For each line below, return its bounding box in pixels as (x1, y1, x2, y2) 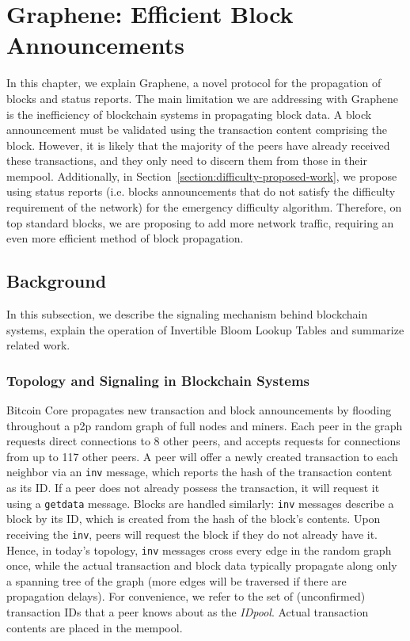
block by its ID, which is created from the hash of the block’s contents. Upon (6, 510, 381, 527)
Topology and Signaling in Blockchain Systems (6, 370, 310, 390)
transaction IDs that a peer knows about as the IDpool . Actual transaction (6, 604, 369, 620)
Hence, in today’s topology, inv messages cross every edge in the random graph (6, 541, 392, 558)
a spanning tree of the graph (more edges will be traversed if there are (6, 572, 347, 589)
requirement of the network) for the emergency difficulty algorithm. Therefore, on (6, 199, 402, 216)
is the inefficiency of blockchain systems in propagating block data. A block (6, 105, 372, 122)
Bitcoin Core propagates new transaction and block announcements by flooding (6, 402, 392, 418)
